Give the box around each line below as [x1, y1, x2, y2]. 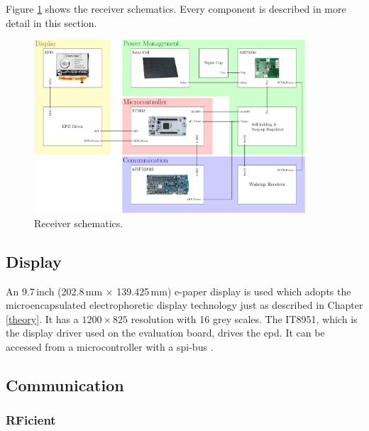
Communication [6, 373, 124, 395]
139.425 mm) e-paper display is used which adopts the [116, 283, 351, 298]
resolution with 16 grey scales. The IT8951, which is [131, 311, 358, 326]
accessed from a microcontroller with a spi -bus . [6, 339, 214, 354]
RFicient [6, 411, 56, 429]
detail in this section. [6, 15, 97, 30]
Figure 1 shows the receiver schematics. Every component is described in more [6, 1, 346, 16]
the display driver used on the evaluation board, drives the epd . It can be [6, 325, 325, 340]
